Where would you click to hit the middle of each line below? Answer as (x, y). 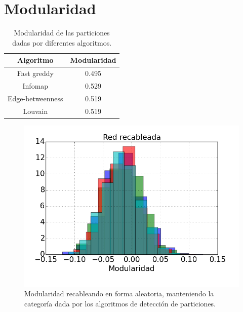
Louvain (35, 111)
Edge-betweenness (35, 98)
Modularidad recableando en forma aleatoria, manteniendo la (119, 294)
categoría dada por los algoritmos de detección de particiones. (120, 303)
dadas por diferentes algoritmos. (62, 42)
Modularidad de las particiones (62, 33)
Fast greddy (35, 73)
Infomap (35, 86)
